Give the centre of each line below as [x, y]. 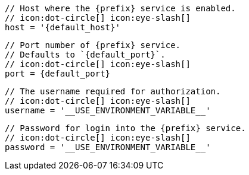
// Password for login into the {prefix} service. [125, 128]
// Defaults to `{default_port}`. [85, 55]
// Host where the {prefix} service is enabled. [120, 8]
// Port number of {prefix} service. [93, 45]
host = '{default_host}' [63, 27]
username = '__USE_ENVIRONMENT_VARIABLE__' [108, 110]
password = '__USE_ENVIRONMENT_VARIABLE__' [108, 147]
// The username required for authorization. [113, 91]
